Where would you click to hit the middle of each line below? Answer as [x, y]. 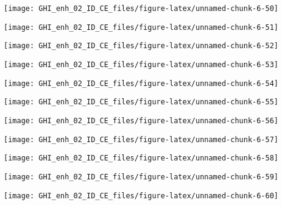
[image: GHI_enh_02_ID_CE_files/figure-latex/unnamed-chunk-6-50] [141, 9]
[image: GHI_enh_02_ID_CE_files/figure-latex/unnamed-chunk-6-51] [141, 27]
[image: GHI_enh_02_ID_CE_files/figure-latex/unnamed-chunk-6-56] [141, 120]
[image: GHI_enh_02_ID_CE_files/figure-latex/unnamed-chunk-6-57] [141, 139]
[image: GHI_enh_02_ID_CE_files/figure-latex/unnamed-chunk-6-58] [141, 158]
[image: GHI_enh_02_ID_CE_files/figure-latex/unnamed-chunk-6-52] [141, 46]
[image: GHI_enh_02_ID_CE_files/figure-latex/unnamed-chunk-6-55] [141, 102]
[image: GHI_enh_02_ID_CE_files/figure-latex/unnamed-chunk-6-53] [141, 64]
